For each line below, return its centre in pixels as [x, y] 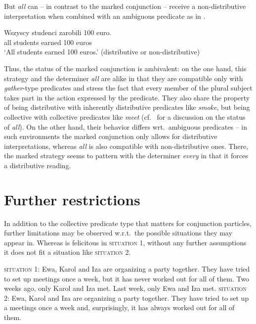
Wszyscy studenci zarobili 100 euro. [58, 32]
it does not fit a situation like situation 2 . [67, 252]
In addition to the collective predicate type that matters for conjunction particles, [128, 223]
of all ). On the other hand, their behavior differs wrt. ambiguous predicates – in [126, 126]
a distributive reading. [38, 165]
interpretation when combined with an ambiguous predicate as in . [105, 16]
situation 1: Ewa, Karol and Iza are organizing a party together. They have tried [127, 269]
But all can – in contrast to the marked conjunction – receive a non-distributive [125, 6]
